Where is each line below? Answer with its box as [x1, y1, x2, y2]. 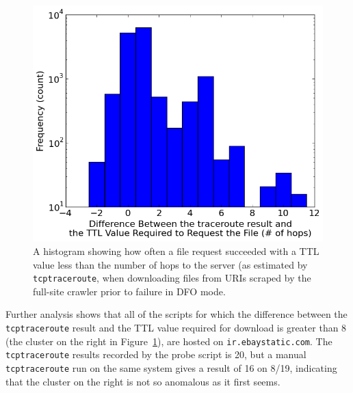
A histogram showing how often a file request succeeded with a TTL [33, 244, 319, 258]
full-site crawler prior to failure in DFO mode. [33, 284, 226, 298]
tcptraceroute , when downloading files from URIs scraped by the [33, 271, 311, 285]
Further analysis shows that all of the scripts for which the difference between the [5, 307, 348, 321]
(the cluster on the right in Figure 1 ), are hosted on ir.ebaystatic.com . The [5, 334, 332, 348]
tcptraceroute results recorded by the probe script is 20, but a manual [5, 347, 306, 362]
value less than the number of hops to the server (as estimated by [33, 257, 308, 271]
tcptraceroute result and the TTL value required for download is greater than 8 [5, 321, 347, 335]
